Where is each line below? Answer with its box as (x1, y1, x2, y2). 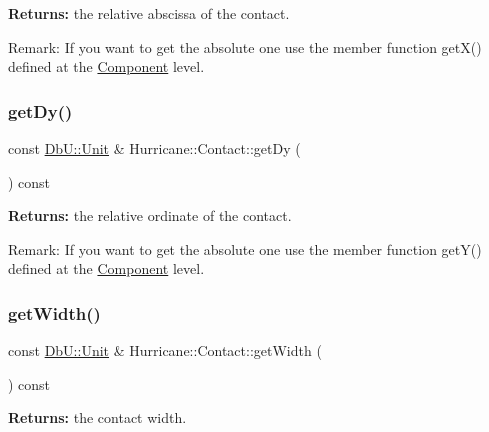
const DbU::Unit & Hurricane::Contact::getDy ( (8, 138, 301, 158)
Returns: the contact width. (8, 407, 187, 428)
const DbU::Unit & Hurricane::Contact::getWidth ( (8, 340, 322, 361)
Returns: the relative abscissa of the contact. (8, 3, 290, 23)
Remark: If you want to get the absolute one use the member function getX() (8, 36, 482, 57)
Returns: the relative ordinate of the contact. (8, 205, 292, 226)
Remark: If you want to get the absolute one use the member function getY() (8, 238, 482, 259)
